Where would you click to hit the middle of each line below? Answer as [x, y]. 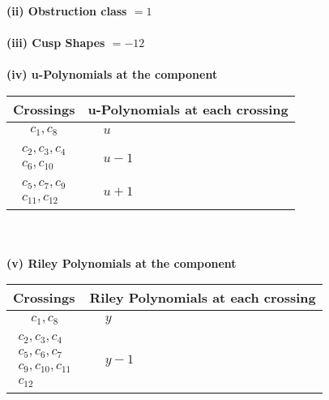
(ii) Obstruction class [67, 11]
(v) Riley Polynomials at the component [122, 262]
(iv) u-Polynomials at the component [112, 74]
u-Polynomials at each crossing [188, 109]
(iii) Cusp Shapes [56, 43]
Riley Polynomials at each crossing [203, 298]
